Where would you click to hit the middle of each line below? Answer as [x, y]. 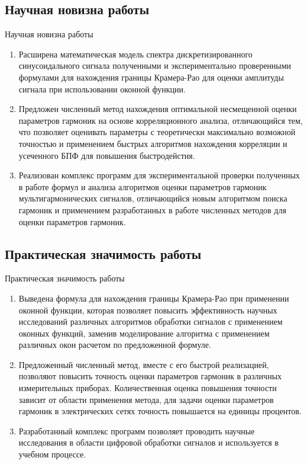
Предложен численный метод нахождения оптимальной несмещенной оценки [158, 109]
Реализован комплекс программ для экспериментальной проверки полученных [159, 175]
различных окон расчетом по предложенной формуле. [115, 345]
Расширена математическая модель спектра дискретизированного [135, 54]
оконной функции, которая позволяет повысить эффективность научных [148, 310]
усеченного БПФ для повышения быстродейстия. [107, 155]
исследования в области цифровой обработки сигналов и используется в [148, 442]
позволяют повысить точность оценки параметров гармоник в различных [150, 376]
